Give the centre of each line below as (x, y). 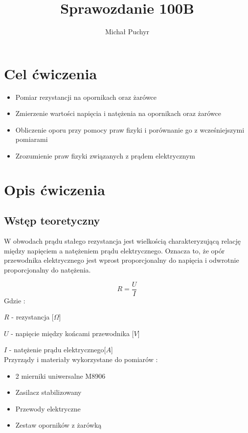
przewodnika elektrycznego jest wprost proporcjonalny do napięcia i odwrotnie (122, 260)
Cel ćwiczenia (51, 73)
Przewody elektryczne (48, 408)
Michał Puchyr (127, 32)
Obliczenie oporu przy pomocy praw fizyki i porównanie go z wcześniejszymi (130, 129)
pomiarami (32, 139)
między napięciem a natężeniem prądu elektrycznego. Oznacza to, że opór (114, 250)
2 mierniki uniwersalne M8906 (60, 376)
